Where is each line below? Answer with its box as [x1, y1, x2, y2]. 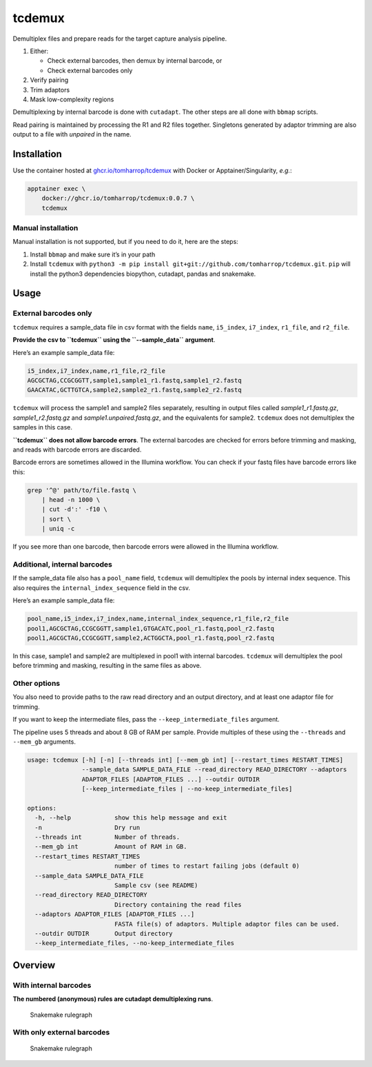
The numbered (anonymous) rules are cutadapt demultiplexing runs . [12, 995, 214, 1003]
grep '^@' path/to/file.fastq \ [27, 486, 137, 494]
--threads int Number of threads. [34, 833, 180, 841]
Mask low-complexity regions [30, 95, 114, 103]
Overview [12, 959, 56, 971]
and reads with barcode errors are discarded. [12, 445, 142, 454]
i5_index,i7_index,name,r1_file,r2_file [27, 367, 165, 375]
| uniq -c [41, 525, 75, 533]
